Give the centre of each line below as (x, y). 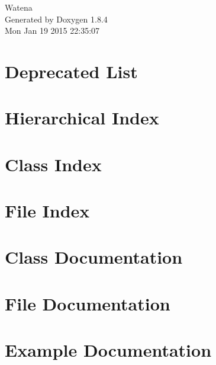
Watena (19, 7)
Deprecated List (71, 71)
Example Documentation (108, 350)
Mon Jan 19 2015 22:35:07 (52, 31)
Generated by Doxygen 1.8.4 (56, 19)
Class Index (53, 164)
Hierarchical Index (82, 118)
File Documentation (88, 303)
